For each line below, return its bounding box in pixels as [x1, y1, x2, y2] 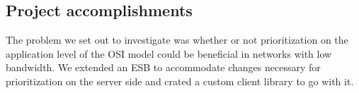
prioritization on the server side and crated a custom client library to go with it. [6, 73, 354, 88]
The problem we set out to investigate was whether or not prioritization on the [6, 32, 348, 47]
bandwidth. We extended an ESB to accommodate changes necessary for [6, 60, 321, 75]
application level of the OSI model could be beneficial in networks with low [6, 46, 332, 61]
